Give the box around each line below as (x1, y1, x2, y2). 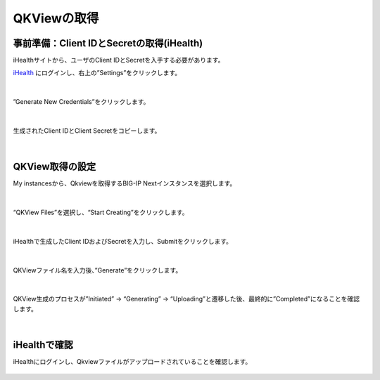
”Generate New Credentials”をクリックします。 (13, 98, 150, 106)
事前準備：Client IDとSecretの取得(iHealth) (13, 37, 203, 49)
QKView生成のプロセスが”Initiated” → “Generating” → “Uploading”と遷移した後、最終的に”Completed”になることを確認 (13, 295, 360, 303)
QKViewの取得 (13, 11, 99, 26)
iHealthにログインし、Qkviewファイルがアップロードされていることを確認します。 (13, 358, 252, 366)
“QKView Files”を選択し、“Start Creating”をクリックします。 (13, 208, 189, 217)
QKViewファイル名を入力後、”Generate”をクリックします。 (13, 266, 182, 274)
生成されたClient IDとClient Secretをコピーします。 (13, 126, 161, 135)
